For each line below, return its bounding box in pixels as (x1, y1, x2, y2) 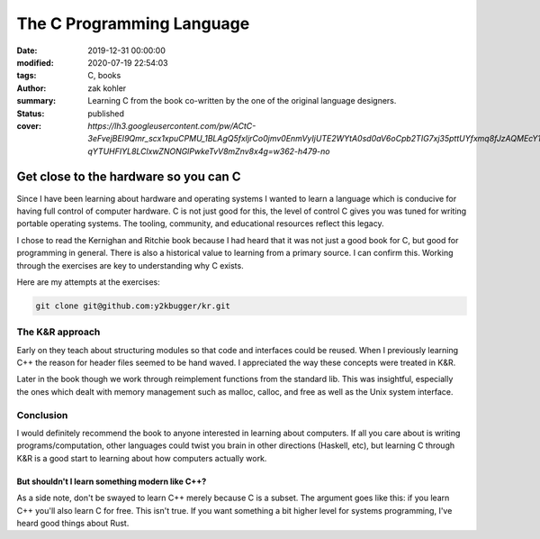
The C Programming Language (16, 14, 250, 33)
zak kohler (87, 82, 127, 94)
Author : (16, 82, 47, 94)
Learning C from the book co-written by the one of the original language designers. (87, 96, 397, 106)
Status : (16, 108, 45, 119)
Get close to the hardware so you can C (16, 169, 241, 185)
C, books (87, 70, 121, 81)
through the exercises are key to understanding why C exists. (16, 260, 244, 270)
